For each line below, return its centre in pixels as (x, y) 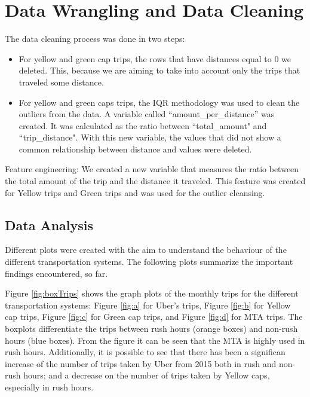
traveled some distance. (61, 82)
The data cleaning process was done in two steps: (95, 39)
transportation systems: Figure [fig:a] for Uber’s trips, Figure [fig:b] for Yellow (148, 305)
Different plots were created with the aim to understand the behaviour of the (146, 250)
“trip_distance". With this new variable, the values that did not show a (150, 137)
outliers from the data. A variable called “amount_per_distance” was (147, 114)
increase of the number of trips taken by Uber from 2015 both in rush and (141, 363)
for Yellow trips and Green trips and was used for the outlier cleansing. (135, 192)
